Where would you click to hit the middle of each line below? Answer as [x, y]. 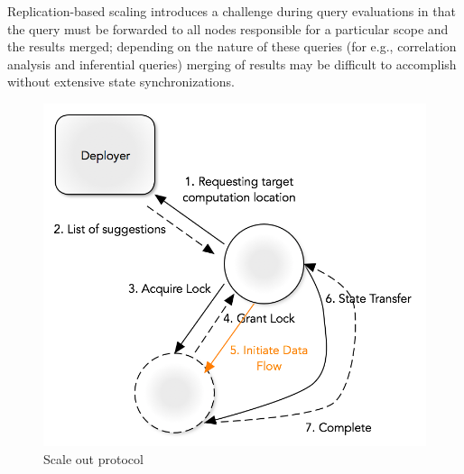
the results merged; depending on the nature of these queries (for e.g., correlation [232, 46]
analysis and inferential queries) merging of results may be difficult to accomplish [232, 64]
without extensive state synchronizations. [121, 82]
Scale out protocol [93, 458]
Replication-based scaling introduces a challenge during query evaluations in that [232, 11]
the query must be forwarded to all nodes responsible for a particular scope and [228, 28]
